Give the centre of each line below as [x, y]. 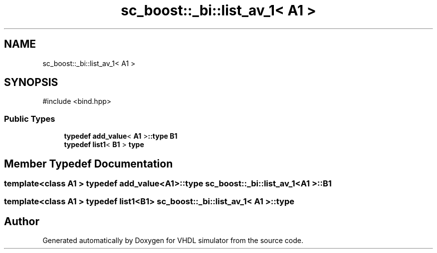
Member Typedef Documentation [89, 164]
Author [22, 221]
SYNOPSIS [31, 83]
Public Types [30, 119]
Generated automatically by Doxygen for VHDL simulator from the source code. [173, 241]
